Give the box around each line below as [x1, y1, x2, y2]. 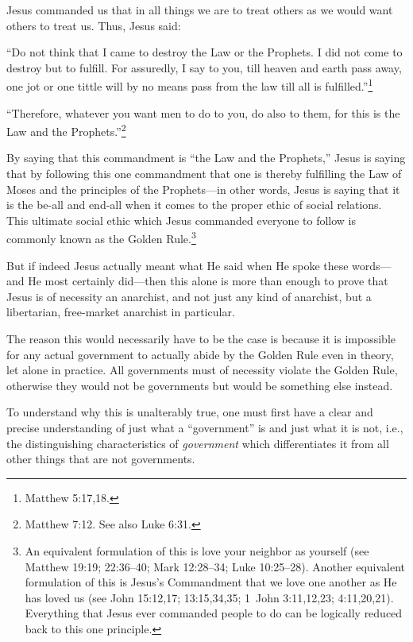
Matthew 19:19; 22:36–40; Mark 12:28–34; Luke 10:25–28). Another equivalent [25, 558, 406, 574]
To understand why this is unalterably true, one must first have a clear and [6, 404, 373, 420]
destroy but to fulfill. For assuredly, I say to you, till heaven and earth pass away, [6, 59, 402, 75]
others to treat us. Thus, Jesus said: [6, 17, 181, 33]
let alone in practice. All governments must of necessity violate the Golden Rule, [6, 362, 398, 378]
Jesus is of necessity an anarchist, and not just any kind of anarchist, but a [6, 288, 372, 304]
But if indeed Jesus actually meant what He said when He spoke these [6, 257, 349, 273]
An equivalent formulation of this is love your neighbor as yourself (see [25, 543, 369, 559]
